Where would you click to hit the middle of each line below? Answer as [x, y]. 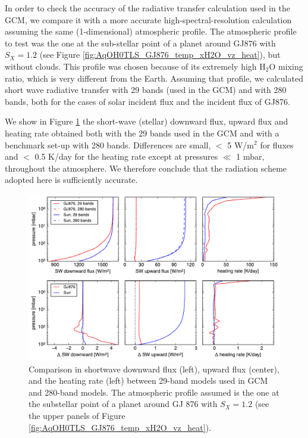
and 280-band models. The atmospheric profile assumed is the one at [154, 392]
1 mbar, [250, 156]
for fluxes [277, 145]
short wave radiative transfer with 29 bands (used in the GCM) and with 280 [146, 90]
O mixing [286, 66]
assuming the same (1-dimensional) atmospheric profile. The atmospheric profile [151, 31]
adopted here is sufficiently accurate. [71, 180]
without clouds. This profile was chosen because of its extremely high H [135, 66]
